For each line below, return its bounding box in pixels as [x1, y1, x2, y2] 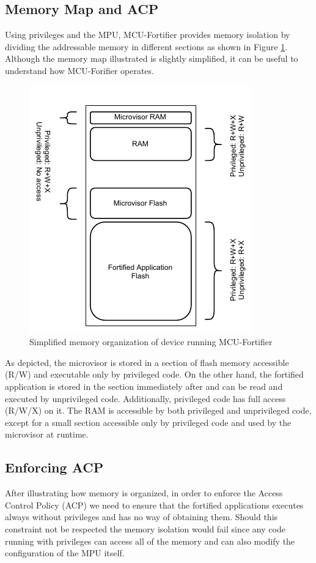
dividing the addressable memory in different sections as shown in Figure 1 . [5, 40, 288, 53]
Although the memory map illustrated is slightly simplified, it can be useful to [5, 52, 298, 65]
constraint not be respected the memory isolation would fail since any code [5, 522, 285, 535]
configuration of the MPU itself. [5, 546, 125, 559]
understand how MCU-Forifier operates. [5, 64, 154, 76]
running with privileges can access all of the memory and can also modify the [5, 534, 295, 547]
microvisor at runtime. [5, 428, 89, 441]
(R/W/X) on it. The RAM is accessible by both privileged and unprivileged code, [5, 404, 312, 417]
